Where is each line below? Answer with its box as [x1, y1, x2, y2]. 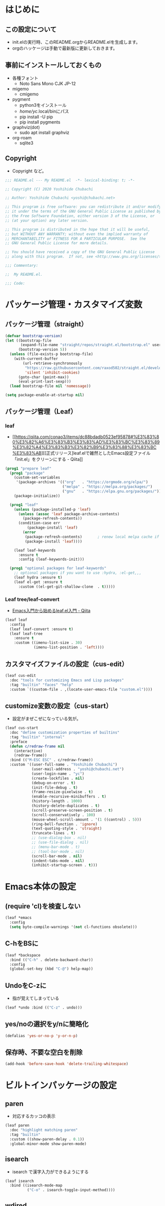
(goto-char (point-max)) [18, 375, 69, 380]
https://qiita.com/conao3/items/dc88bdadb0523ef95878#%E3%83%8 [15, 434, 160, 440]
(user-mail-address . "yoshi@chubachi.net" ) [31, 767, 124, 772]
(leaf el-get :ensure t [14, 579, 63, 584]
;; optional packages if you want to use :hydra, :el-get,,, [14, 571, 141, 575]
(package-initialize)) [14, 493, 60, 498]
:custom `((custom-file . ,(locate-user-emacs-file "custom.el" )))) [9, 687, 153, 692]
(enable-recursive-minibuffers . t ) [31, 794, 107, 799]
